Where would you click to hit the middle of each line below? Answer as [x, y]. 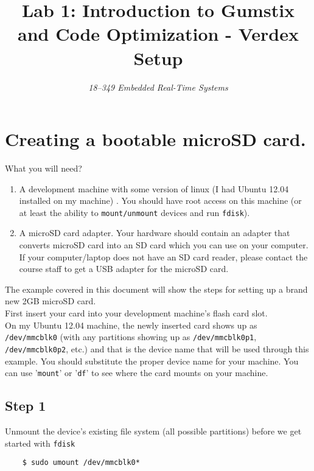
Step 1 [26, 406]
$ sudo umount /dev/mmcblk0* [81, 463]
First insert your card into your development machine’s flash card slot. [136, 313]
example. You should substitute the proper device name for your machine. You [152, 361]
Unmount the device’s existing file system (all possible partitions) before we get [153, 431]
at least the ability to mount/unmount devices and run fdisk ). [134, 212]
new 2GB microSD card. [51, 301]
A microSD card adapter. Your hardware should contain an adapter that [155, 233]
